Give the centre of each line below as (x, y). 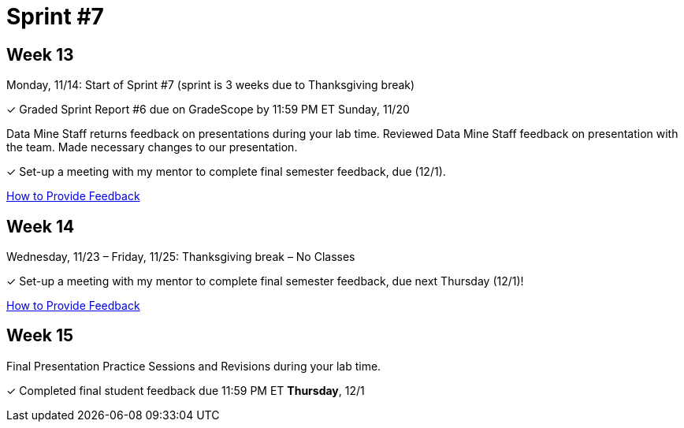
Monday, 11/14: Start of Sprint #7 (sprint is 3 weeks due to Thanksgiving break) (211, 85)
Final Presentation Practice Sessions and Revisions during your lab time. (194, 366)
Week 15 (40, 336)
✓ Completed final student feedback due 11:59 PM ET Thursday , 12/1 (186, 390)
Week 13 (40, 54)
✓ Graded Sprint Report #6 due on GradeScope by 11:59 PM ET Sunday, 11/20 (208, 110)
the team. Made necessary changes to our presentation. (152, 147)
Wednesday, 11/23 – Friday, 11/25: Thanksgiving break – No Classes (181, 257)
